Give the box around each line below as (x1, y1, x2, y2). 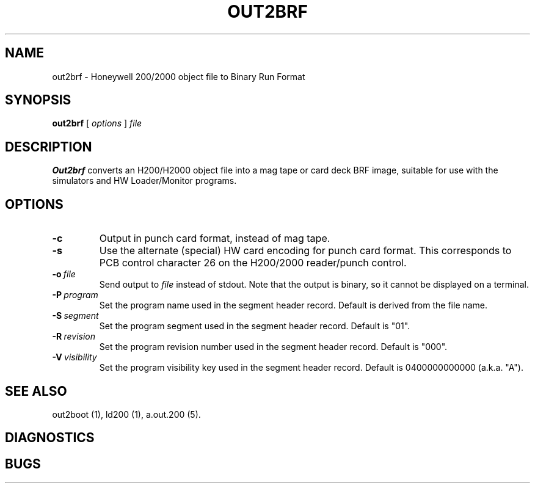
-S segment (52, 310, 99, 321)
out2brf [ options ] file (52, 118, 142, 129)
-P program (52, 290, 98, 300)
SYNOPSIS (5, 92, 71, 108)
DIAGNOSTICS (5, 430, 95, 446)
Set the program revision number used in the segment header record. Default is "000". (99, 341, 448, 352)
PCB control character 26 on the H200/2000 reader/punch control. (99, 257, 407, 269)
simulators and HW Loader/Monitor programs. (52, 175, 237, 186)
